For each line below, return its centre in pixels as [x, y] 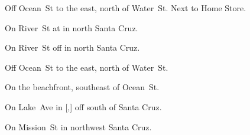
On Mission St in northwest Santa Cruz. [78, 126]
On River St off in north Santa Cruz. [72, 47]
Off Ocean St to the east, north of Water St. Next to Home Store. [126, 8]
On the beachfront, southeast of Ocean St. [82, 87]
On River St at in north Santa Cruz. [72, 27]
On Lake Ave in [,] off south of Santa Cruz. [83, 106]
